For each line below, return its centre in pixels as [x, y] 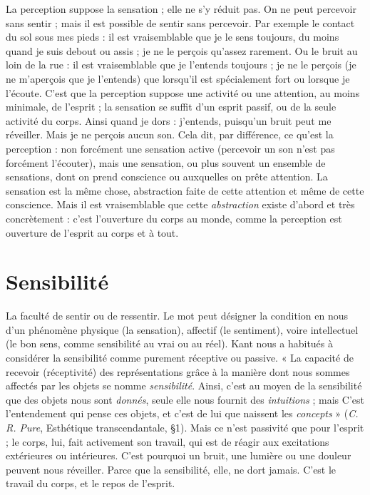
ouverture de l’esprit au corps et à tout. [92, 232]
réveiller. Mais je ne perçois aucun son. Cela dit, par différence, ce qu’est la [170, 134]
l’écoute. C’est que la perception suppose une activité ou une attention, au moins [183, 92]
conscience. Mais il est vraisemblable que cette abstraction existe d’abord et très [180, 204]
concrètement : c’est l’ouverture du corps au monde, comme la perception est [174, 218]
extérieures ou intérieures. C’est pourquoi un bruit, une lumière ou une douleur [179, 455]
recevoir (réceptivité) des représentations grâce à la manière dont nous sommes [178, 371]
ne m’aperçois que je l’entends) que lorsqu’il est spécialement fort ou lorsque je [178, 78]
